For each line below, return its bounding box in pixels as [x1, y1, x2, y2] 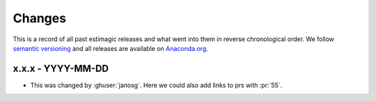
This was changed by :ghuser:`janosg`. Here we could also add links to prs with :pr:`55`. [30, 81, 283, 89]
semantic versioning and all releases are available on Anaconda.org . [13, 44, 208, 52]
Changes [13, 10, 66, 26]
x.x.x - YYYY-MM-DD [13, 63, 109, 75]
